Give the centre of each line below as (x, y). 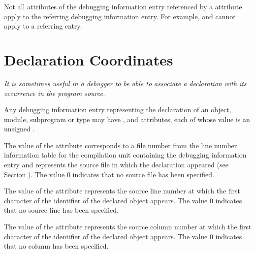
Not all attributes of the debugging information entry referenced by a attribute (123, 6)
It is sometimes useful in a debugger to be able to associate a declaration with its (125, 83)
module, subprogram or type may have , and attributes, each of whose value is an (127, 119)
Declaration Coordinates (89, 59)
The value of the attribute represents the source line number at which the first (122, 191)
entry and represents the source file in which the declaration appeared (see (116, 165)
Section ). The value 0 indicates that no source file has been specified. (109, 174)
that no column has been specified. (56, 246)
